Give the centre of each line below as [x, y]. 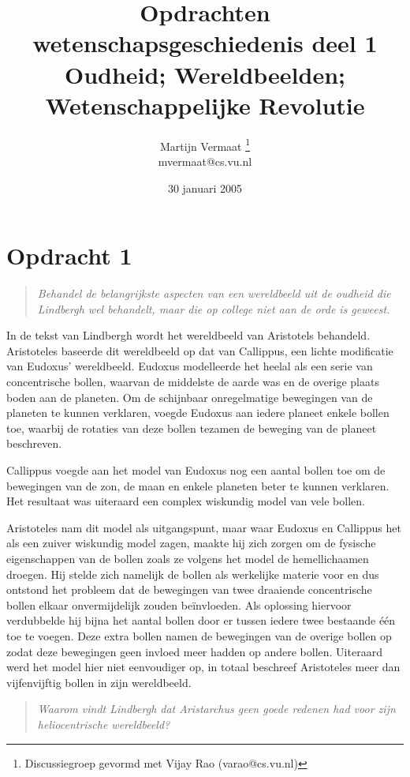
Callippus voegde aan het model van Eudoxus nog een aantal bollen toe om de [196, 470]
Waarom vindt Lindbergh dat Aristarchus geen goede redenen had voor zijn [216, 709]
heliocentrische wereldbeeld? [104, 724]
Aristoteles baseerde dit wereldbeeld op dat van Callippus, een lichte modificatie [200, 350]
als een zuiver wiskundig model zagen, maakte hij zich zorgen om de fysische [191, 543]
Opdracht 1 [69, 255]
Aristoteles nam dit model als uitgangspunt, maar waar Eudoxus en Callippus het [204, 527]
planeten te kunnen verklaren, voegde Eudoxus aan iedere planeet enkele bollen [198, 413]
